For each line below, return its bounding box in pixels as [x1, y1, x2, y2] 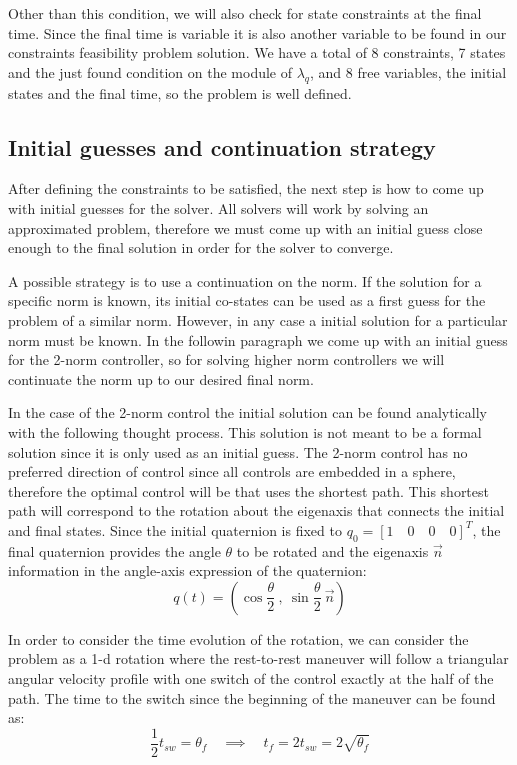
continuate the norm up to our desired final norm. [8, 368, 314, 389]
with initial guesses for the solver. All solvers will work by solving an [8, 197, 429, 218]
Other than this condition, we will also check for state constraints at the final [8, 3, 482, 23]
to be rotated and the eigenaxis [236, 540, 429, 561]
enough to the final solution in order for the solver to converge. [8, 237, 394, 258]
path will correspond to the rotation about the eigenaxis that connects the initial [8, 500, 505, 521]
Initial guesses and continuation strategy [8, 131, 436, 162]
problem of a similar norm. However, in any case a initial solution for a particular [8, 309, 508, 330]
